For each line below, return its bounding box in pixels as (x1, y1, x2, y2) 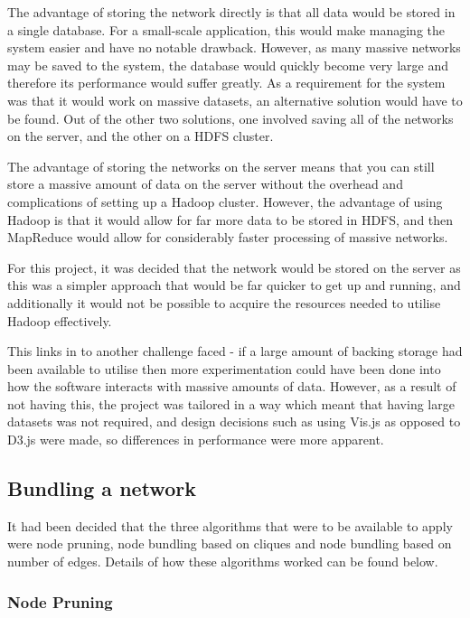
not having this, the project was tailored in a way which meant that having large (7, 394, 455, 413)
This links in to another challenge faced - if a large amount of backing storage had (7, 342, 463, 360)
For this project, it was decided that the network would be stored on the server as (7, 257, 461, 276)
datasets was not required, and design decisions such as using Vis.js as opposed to (7, 412, 461, 431)
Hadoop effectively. (7, 311, 112, 330)
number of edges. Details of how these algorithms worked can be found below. (7, 552, 438, 571)
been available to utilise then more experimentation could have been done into (7, 359, 441, 378)
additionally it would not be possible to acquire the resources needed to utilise (7, 293, 441, 312)
